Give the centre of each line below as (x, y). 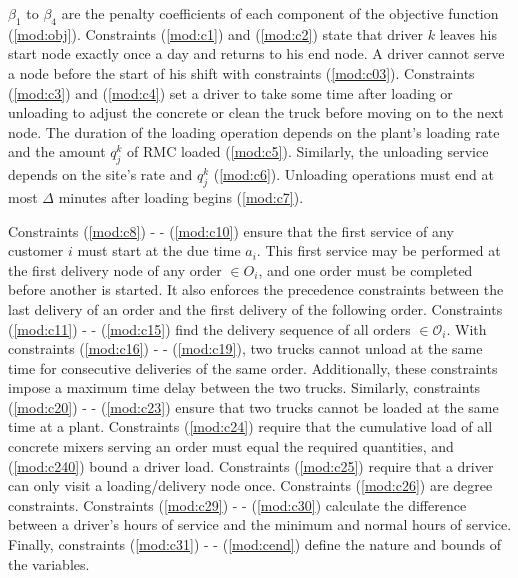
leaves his (468, 33)
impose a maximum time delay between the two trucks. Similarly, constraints (244, 387)
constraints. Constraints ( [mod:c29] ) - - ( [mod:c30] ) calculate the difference (237, 504)
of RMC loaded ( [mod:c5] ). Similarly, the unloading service (308, 151)
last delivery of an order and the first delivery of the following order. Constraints (255, 308)
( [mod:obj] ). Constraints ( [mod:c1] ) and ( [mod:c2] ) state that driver (216, 33)
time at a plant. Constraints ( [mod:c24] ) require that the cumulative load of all (250, 426)
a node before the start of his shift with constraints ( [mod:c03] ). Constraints (241, 72)
